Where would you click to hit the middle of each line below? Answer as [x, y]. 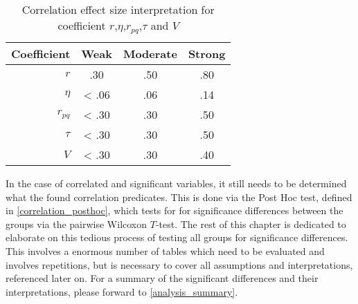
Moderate [150, 53]
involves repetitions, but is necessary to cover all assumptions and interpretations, [179, 264]
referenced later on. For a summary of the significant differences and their [162, 278]
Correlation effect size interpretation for [118, 9]
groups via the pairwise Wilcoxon [77, 224]
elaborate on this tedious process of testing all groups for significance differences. [177, 237]
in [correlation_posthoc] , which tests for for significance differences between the [174, 210]
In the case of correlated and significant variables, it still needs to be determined [176, 183]
